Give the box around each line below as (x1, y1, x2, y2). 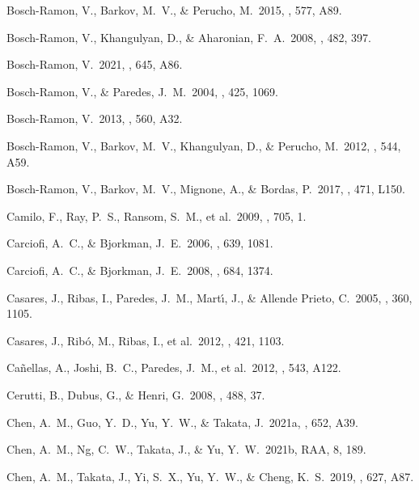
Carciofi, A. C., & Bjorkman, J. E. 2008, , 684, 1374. (6, 261, 273, 278)
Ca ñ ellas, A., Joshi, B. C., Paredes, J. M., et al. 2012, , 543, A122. (6, 359, 341, 376)
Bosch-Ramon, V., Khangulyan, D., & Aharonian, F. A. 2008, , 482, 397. (6, 28, 371, 45)
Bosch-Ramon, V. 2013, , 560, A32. (6, 110, 183, 127)
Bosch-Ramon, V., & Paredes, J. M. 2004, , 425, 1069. (6, 82, 278, 99)
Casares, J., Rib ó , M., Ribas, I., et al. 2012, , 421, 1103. (6, 332, 285, 348)
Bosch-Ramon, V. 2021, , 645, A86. (6, 56, 183, 73)
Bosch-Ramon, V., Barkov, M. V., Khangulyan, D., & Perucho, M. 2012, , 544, (6, 137, 401, 154)
